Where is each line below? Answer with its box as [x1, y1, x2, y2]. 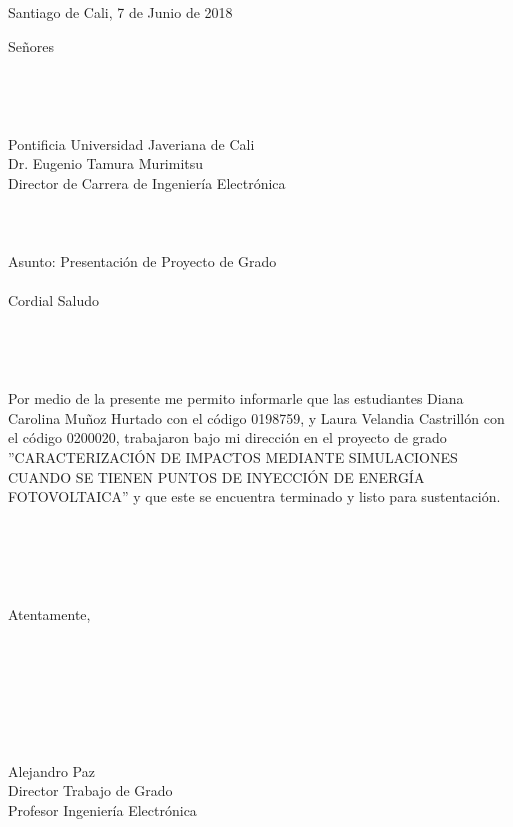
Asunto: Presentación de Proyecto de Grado [8, 251, 277, 272]
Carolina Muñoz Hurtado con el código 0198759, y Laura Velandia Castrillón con [8, 407, 505, 428]
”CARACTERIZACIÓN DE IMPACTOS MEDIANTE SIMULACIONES [8, 447, 458, 468]
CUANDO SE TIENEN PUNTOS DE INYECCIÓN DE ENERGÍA [8, 466, 425, 487]
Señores [8, 35, 55, 56]
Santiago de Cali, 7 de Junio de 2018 [8, 2, 233, 22]
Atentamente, [8, 603, 91, 624]
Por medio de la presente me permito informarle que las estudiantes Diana [8, 388, 464, 409]
